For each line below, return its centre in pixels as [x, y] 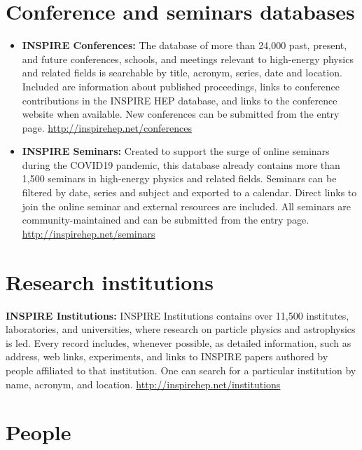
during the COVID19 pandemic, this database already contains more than [181, 164]
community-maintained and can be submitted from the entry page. [166, 220]
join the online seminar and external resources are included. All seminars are [187, 206]
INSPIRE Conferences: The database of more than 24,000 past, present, [185, 45]
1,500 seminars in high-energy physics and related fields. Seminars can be [179, 178]
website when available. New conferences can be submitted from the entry [181, 114]
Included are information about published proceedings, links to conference [181, 86]
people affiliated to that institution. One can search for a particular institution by [181, 370]
